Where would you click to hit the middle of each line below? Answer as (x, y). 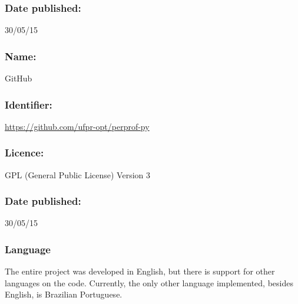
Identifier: (29, 104)
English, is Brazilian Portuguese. (64, 294)
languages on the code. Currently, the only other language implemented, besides (149, 282)
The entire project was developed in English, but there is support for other (140, 271)
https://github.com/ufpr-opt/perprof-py (77, 126)
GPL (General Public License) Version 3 (77, 174)
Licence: (24, 153)
